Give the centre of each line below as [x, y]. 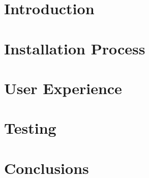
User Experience [63, 88]
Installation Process [75, 48]
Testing [30, 128]
